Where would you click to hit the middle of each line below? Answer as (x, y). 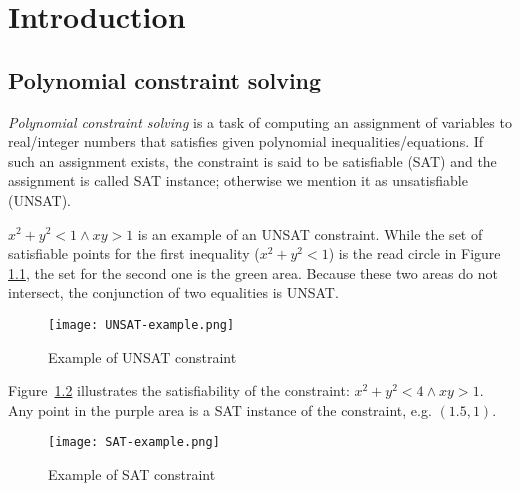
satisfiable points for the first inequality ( (134, 253)
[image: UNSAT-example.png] (141, 324)
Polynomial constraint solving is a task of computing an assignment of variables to (260, 121)
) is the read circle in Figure (414, 253)
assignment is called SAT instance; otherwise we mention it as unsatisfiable (238, 180)
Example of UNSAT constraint (142, 356)
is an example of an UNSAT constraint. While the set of (310, 233)
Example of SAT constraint (132, 474)
